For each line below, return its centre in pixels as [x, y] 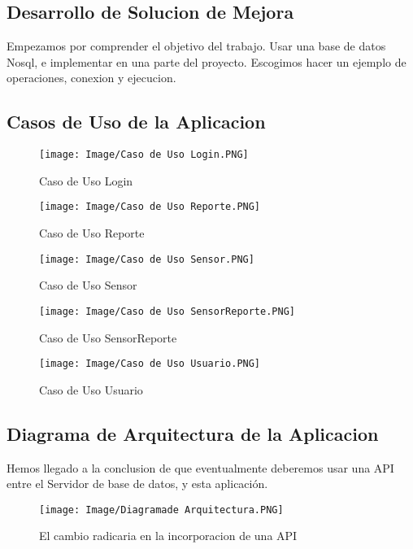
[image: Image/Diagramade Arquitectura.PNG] [161, 510]
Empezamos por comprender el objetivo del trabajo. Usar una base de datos [196, 46]
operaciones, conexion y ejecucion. [91, 78]
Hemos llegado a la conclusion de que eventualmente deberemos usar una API [200, 467]
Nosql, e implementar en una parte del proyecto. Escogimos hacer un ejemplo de [206, 61]
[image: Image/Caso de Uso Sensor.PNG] [147, 259]
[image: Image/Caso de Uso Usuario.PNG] [150, 364]
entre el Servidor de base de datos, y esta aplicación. [137, 484]
